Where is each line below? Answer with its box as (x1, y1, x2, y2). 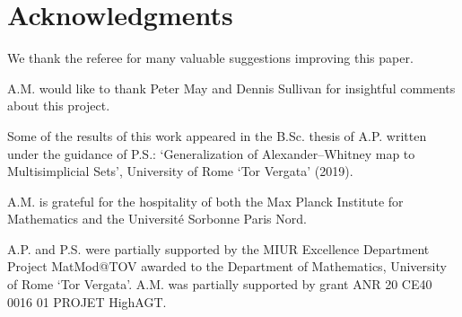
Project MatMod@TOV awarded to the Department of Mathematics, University (7, 257, 447, 276)
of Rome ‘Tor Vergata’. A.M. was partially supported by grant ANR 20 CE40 (7, 275, 432, 294)
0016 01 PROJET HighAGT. (7, 292, 167, 311)
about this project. (7, 96, 110, 115)
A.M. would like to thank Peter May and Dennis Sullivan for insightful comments (7, 78, 456, 97)
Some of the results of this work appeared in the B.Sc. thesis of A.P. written (7, 126, 427, 145)
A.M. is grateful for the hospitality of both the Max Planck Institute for (7, 191, 404, 210)
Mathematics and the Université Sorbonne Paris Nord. (7, 209, 307, 228)
